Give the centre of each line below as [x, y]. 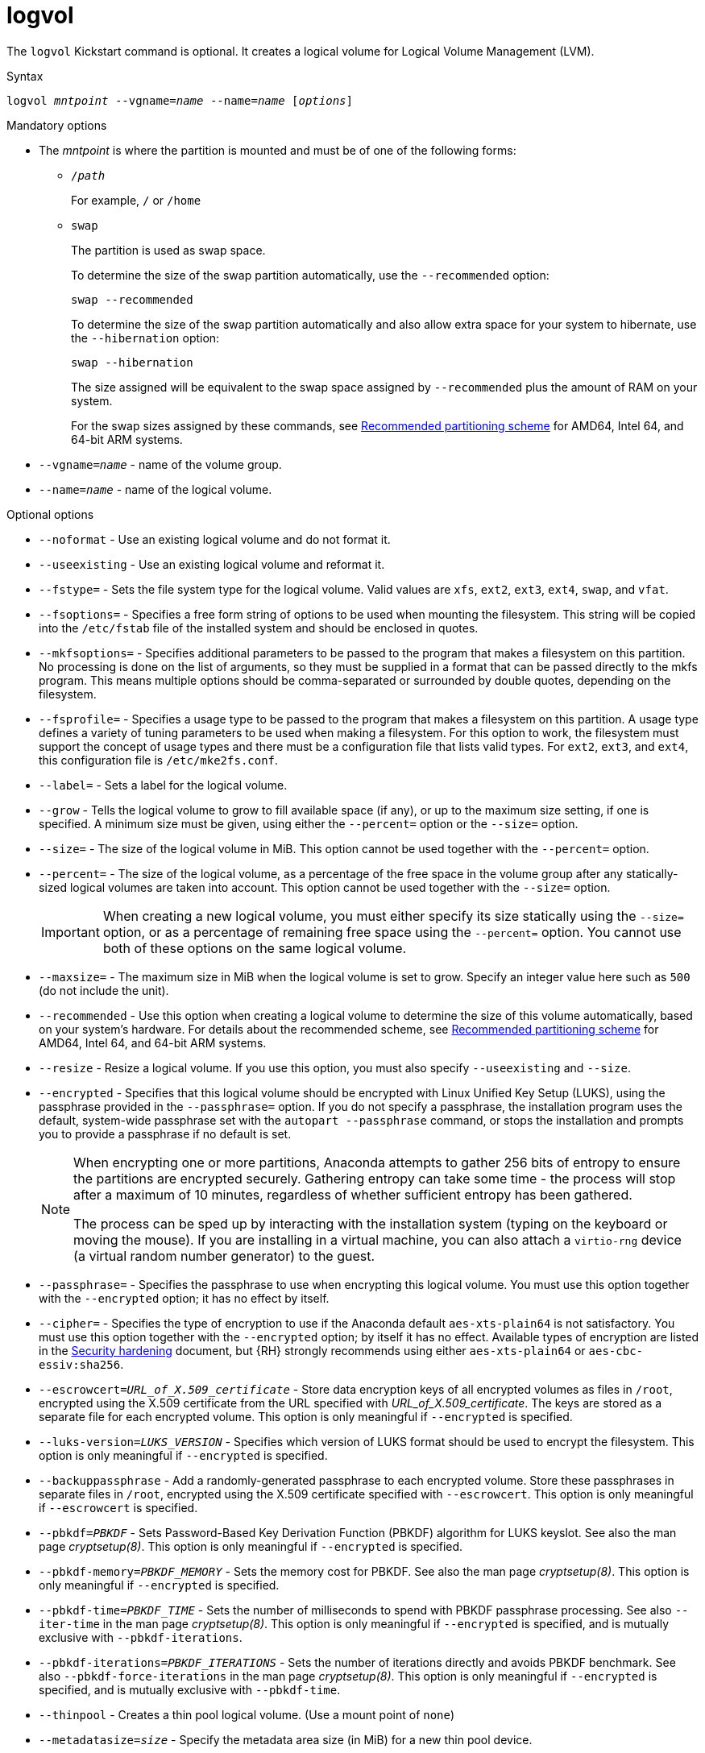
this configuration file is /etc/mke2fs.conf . [159, 760]
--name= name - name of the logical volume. [156, 489]
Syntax [25, 76]
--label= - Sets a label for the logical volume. [163, 785]
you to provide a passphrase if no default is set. [165, 1133]
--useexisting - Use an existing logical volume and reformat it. [212, 564]
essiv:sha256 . [81, 1364]
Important [70, 932]
